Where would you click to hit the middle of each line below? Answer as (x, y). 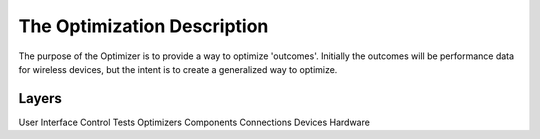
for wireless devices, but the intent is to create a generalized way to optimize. (178, 69)
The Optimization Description (143, 26)
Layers (40, 98)
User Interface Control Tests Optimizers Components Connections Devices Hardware (194, 122)
